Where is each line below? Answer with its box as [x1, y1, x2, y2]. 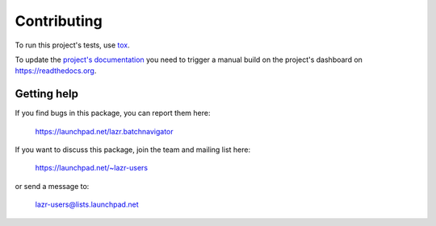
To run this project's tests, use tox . [15, 40, 131, 50]
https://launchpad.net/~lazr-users [35, 163, 149, 173]
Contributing [15, 12, 103, 30]
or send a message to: [15, 181, 90, 191]
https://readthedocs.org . [15, 66, 97, 76]
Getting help [15, 87, 78, 101]
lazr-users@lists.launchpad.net [35, 199, 139, 209]
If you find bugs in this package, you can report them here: [15, 109, 211, 118]
